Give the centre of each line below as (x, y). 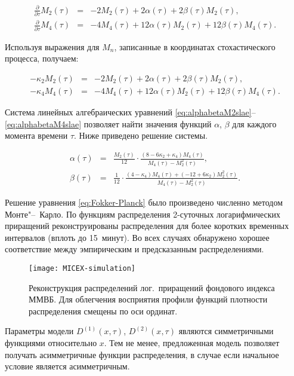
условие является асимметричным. (67, 366)
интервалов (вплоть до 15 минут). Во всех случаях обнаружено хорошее (137, 237)
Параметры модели (39, 331)
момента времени (36, 135)
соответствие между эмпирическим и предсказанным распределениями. (134, 249)
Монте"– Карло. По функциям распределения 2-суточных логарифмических (143, 214)
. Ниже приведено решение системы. (141, 135)
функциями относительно (51, 342)
